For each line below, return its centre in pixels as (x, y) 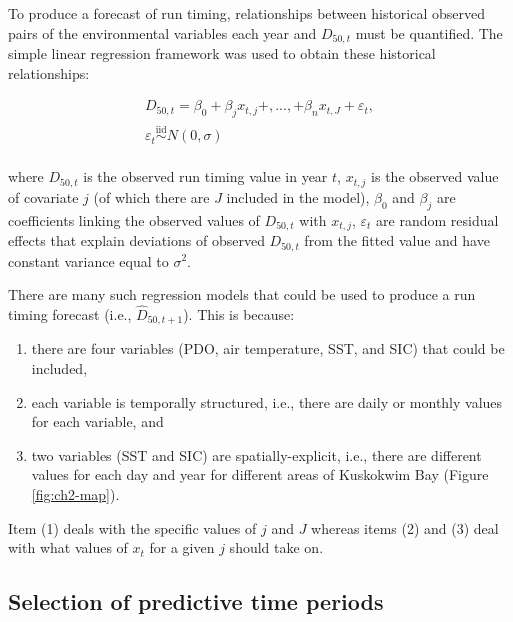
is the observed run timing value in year (205, 176)
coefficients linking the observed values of (134, 219)
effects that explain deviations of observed (136, 240)
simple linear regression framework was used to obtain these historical (222, 53)
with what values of (68, 547)
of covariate (43, 196)
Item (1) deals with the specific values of (132, 527)
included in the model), (298, 196)
